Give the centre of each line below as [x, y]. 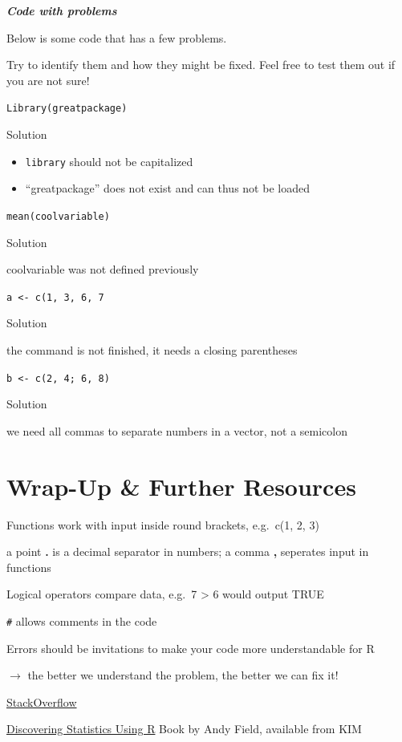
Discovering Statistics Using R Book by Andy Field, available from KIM [184, 729]
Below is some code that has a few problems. [117, 37]
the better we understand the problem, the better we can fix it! [183, 675]
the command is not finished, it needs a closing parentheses [152, 349]
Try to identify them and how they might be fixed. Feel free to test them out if [201, 65]
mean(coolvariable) [58, 216]
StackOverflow [42, 701]
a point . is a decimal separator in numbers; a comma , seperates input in [188, 551]
